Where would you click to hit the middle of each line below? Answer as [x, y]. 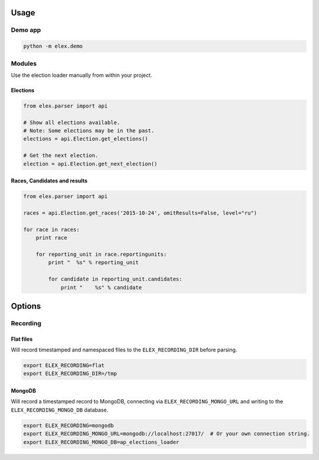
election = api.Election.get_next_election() [90, 164]
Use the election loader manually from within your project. [82, 75]
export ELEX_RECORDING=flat [64, 366]
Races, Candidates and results [49, 181]
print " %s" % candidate [101, 287]
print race [51, 238]
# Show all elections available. [72, 122]
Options [26, 306]
